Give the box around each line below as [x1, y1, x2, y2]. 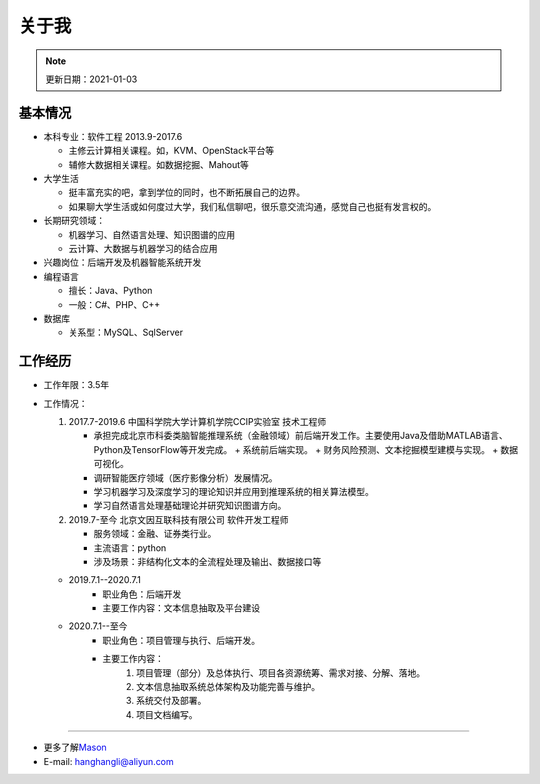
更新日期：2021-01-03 [45, 73, 138, 85]
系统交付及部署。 [136, 695, 207, 707]
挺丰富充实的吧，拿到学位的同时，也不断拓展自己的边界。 [68, 186, 305, 199]
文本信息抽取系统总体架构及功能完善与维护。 [136, 681, 320, 693]
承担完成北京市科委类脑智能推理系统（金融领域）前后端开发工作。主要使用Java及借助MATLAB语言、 [93, 430, 509, 442]
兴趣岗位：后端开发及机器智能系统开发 [43, 256, 202, 269]
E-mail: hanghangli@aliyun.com [43, 755, 174, 767]
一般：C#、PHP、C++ [68, 298, 161, 310]
